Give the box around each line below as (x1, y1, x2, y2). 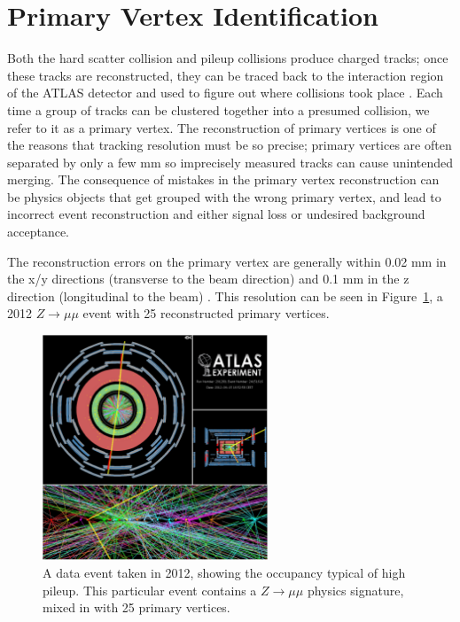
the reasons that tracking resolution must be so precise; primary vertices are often (7, 136, 452, 154)
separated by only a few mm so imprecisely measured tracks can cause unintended (7, 152, 454, 171)
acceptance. (7, 222, 69, 241)
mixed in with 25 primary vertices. (43, 598, 230, 617)
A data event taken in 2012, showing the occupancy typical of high (43, 564, 406, 582)
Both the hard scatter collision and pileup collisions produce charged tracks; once (7, 49, 448, 67)
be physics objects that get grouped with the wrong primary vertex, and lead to (7, 187, 441, 206)
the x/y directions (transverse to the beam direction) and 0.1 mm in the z (7, 269, 409, 288)
